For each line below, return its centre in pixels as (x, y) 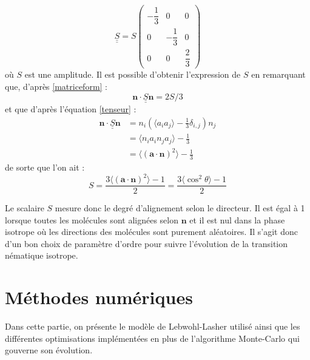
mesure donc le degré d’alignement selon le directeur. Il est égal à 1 (180, 208)
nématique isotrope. (42, 255)
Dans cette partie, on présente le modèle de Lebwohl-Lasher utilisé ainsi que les (153, 326)
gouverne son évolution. (49, 350)
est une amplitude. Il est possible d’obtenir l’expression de (133, 74)
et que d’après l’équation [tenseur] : (71, 108)
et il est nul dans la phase (237, 219)
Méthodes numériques (99, 297)
